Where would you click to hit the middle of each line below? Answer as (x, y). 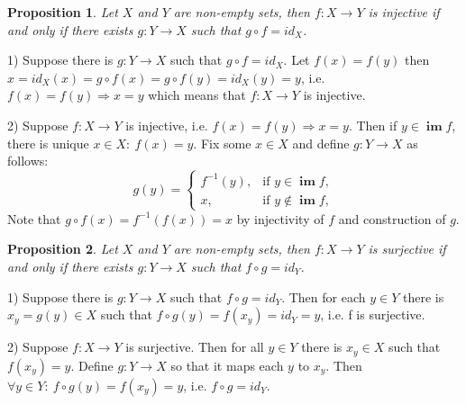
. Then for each (324, 296)
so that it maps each (227, 365)
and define (321, 143)
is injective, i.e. (167, 125)
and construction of (392, 218)
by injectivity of (280, 218)
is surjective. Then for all (195, 347)
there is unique (48, 143)
